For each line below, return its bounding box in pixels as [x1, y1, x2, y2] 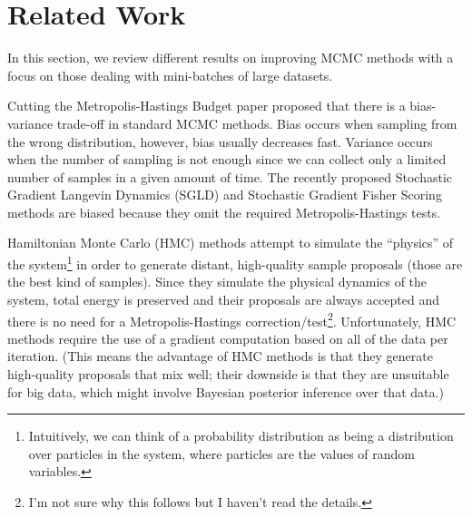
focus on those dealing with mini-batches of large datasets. [7, 65, 333, 84]
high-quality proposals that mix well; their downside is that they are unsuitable [7, 364, 449, 383]
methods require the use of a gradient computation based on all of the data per [7, 328, 448, 347]
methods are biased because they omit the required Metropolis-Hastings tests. [7, 202, 441, 221]
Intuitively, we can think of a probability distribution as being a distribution [28, 426, 454, 445]
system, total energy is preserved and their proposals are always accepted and [7, 289, 439, 308]
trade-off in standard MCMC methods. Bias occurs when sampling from [56, 113, 457, 132]
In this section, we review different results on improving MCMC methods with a [7, 48, 454, 67]
